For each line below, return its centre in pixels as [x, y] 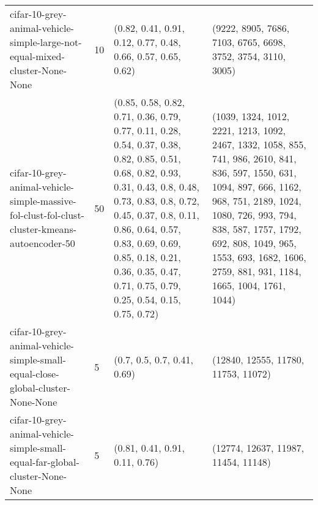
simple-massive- [43, 201]
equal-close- [35, 374]
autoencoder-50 [43, 243]
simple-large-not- [46, 42]
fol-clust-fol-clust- [47, 215]
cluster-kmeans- [43, 229]
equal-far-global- [45, 462]
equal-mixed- [37, 56]
